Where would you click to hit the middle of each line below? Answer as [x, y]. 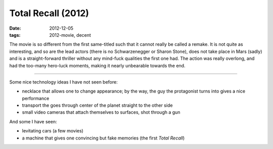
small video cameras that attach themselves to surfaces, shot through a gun [101, 112]
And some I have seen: [33, 121]
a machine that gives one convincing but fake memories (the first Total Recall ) [103, 138]
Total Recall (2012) [49, 13]
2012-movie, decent [70, 35]
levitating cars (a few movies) [53, 131]
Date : [15, 28]
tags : [15, 35]
